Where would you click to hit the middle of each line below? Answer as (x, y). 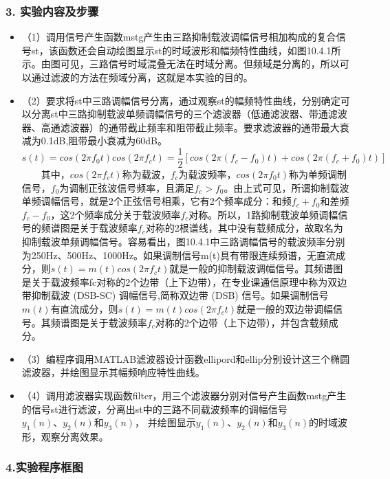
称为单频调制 (318, 174)
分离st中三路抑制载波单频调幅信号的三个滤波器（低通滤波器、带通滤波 (189, 114)
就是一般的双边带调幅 (285, 308)
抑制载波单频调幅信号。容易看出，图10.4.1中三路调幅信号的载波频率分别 (183, 241)
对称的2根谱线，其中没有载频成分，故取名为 (244, 228)
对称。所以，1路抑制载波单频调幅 (263, 214)
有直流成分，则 (84, 308)
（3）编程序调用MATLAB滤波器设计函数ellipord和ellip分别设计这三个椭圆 (186, 358)
